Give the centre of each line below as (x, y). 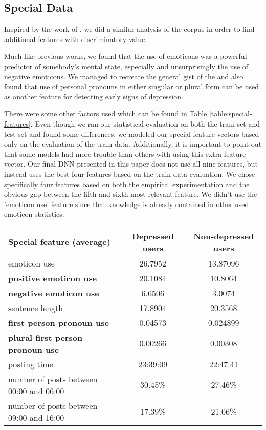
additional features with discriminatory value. (76, 39)
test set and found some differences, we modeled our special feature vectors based (132, 134)
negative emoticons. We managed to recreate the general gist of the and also (124, 76)
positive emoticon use (53, 278)
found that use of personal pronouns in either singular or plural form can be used (132, 86)
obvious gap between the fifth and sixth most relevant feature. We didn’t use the (131, 194)
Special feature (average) (59, 242)
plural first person (46, 337)
